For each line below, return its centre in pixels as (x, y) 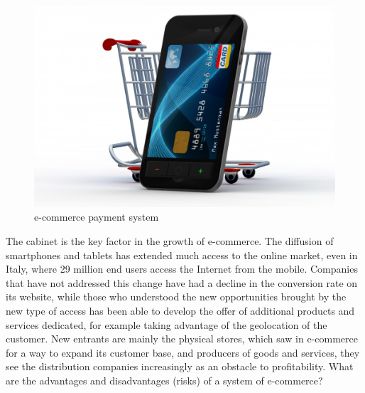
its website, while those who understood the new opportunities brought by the (176, 297)
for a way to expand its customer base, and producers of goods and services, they (183, 352)
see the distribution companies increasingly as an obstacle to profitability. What (180, 366)
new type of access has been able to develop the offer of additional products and (180, 310)
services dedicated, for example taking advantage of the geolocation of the (167, 324)
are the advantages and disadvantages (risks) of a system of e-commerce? (164, 380)
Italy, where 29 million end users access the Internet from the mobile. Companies (182, 269)
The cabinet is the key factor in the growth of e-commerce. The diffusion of (170, 240)
